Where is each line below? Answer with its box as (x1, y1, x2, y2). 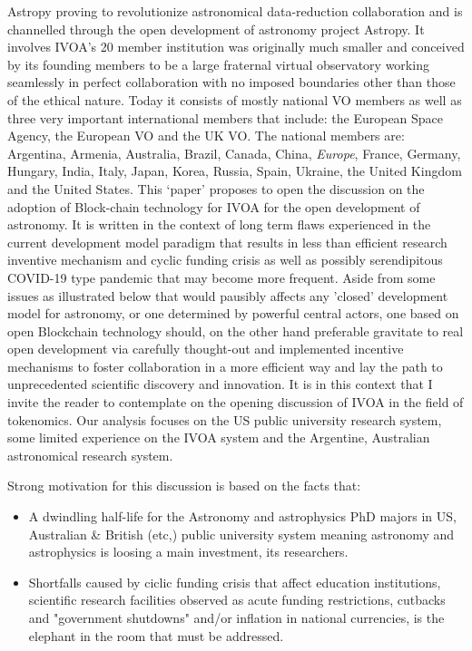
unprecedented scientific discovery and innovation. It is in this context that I (7, 374, 433, 394)
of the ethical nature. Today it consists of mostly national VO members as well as (7, 90, 462, 109)
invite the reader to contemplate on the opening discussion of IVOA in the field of (7, 393, 464, 412)
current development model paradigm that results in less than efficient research (7, 232, 447, 251)
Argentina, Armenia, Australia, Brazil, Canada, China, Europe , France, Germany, (7, 143, 461, 162)
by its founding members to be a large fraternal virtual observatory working (7, 54, 429, 73)
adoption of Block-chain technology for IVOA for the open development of (7, 197, 420, 216)
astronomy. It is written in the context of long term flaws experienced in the (7, 215, 431, 234)
